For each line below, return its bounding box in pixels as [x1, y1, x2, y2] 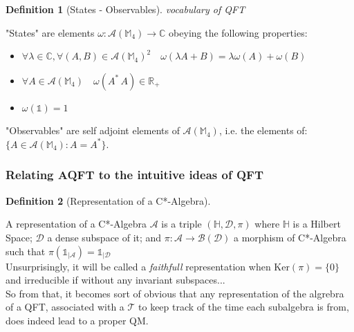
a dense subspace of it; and [47, 230, 162, 244]
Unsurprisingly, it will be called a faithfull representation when [6, 259, 271, 273]
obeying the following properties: [169, 25, 308, 39]
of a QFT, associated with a [6, 299, 124, 314]
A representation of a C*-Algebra [6, 216, 147, 231]
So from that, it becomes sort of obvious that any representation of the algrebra [6, 286, 344, 300]
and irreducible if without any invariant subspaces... [6, 273, 225, 287]
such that [6, 243, 46, 258]
